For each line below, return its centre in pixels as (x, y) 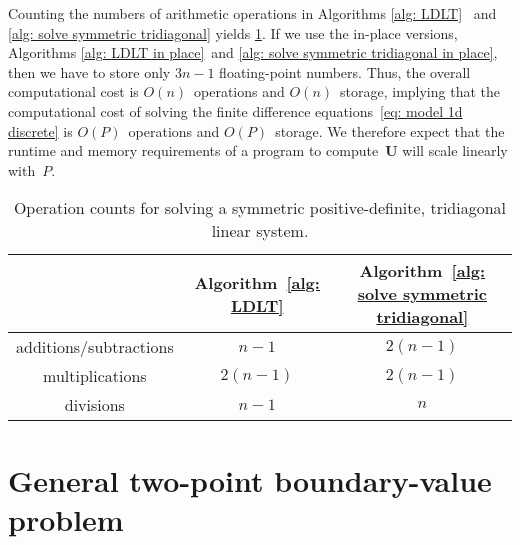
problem (66, 518)
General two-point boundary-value (250, 479)
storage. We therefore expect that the (390, 130)
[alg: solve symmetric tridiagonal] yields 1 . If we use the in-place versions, (233, 32)
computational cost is (73, 91)
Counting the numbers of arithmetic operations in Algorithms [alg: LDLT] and (252, 13)
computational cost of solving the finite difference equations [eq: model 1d (235, 110)
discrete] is (40, 130)
